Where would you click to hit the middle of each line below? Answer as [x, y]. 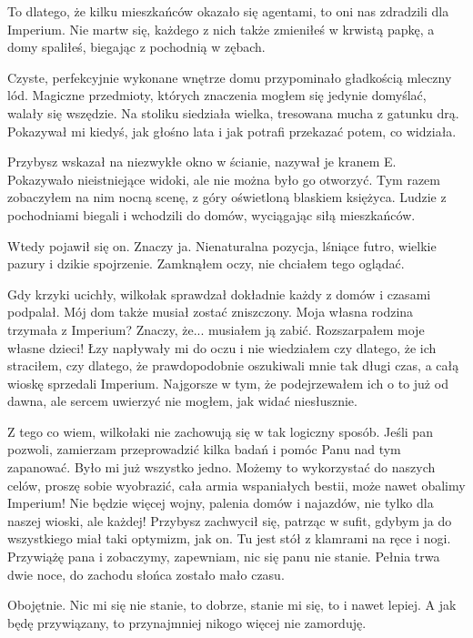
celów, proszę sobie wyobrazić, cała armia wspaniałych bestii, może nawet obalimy [236, 485]
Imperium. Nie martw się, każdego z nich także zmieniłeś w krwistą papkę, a [221, 29]
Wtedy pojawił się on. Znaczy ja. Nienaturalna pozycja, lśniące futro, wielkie [222, 245]
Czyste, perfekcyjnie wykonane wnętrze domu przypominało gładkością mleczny [230, 77]
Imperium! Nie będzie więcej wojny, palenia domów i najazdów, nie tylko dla [221, 503]
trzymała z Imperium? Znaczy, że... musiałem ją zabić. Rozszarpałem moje [216, 329]
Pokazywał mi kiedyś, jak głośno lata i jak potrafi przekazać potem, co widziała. [232, 131]
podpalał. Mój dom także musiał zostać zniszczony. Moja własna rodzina [211, 312]
